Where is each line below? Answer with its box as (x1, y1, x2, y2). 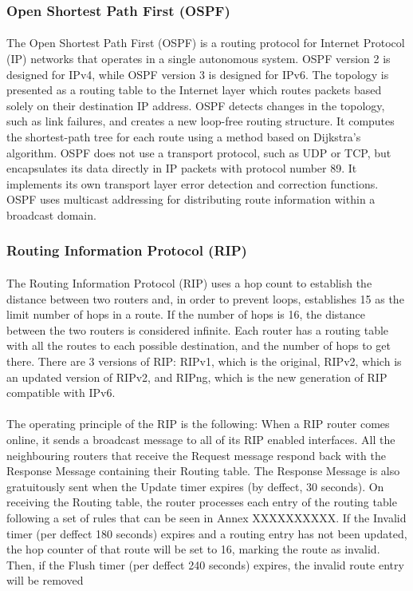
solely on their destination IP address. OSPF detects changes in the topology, (6, 97, 385, 113)
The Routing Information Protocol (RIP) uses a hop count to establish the (6, 275, 372, 291)
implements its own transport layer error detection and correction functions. (6, 175, 379, 192)
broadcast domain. (6, 206, 96, 223)
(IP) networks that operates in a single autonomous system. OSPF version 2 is (6, 50, 391, 67)
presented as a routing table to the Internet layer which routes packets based (6, 81, 382, 98)
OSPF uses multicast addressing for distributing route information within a (6, 191, 376, 208)
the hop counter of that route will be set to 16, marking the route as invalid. (6, 541, 380, 557)
